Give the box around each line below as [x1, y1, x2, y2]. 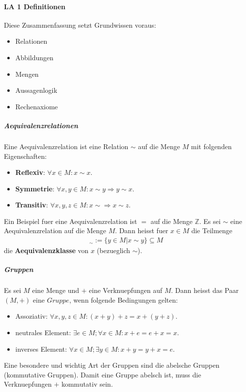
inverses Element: [15, 343, 67, 354]
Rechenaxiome [15, 101, 58, 111]
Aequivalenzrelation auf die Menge [4, 225, 106, 236]
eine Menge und [32, 285, 80, 295]
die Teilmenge [191, 225, 232, 236]
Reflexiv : [15, 167, 45, 177]
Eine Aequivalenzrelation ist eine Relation [4, 141, 129, 151]
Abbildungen [15, 52, 54, 62]
